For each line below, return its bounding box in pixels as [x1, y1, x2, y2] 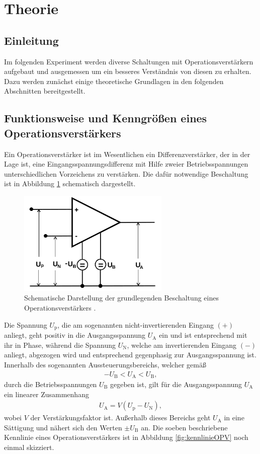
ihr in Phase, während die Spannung [4, 339, 116, 350]
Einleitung [4, 32, 59, 48]
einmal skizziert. [4, 441, 54, 452]
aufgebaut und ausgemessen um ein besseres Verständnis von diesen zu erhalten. [4, 66, 251, 77]
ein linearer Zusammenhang [4, 389, 89, 399]
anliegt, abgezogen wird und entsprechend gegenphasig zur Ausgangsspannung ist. [4, 349, 256, 360]
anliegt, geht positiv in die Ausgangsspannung [4, 330, 146, 340]
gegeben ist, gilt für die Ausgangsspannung [110, 379, 242, 389]
